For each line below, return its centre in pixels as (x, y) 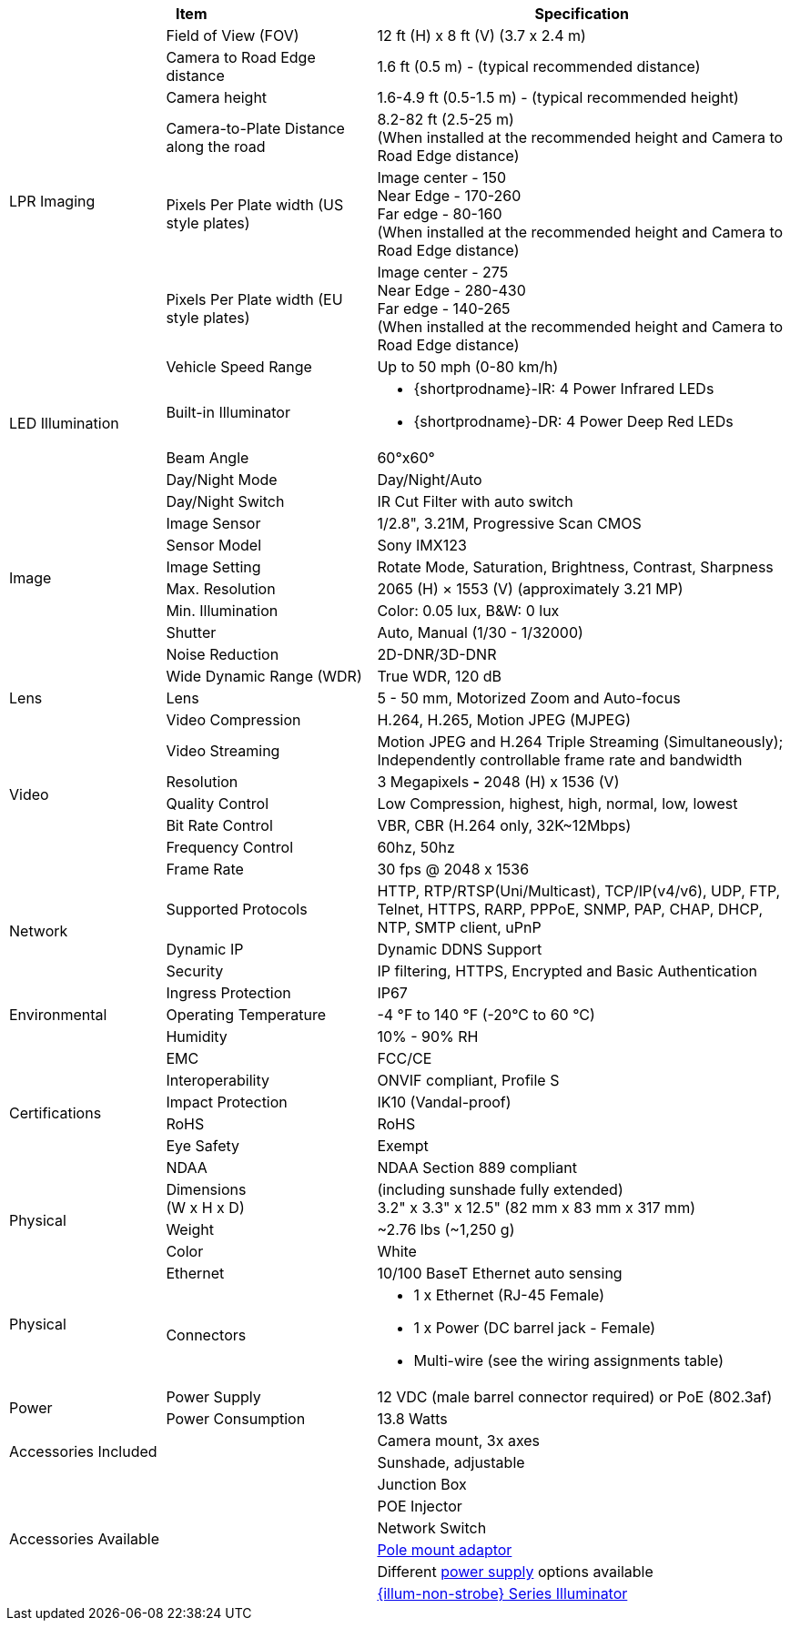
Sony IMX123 (422, 545)
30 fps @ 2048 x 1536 (453, 869)
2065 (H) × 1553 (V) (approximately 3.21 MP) (530, 589)
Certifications (56, 1113)
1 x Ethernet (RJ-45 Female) (509, 1295)
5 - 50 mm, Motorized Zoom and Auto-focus (529, 698)
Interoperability (218, 1080)
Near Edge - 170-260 (449, 196)
